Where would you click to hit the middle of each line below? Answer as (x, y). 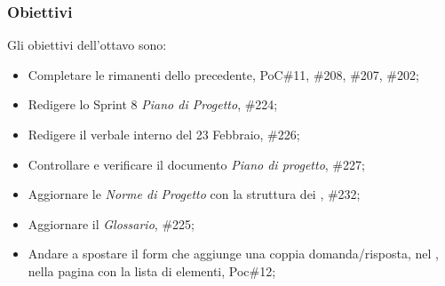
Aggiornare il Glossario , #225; (111, 223)
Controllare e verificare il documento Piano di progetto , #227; (196, 164)
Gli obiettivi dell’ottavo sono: (87, 45)
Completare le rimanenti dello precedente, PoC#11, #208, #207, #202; (223, 74)
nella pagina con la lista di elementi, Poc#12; (152, 270)
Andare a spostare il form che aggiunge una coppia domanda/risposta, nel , (233, 254)
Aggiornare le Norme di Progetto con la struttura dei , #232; (194, 194)
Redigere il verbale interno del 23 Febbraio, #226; (164, 134)
